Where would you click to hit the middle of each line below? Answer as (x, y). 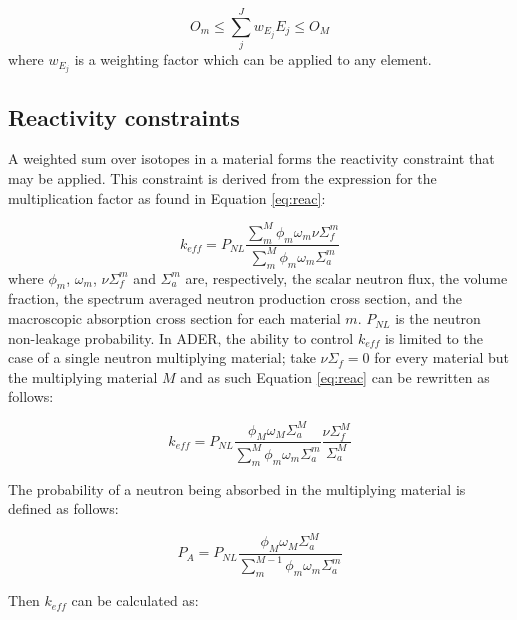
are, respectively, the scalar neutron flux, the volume (346, 277)
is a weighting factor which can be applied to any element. (253, 59)
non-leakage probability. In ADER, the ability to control (181, 337)
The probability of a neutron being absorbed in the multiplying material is (237, 488)
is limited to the (433, 337)
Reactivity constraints (124, 116)
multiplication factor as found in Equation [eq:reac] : (167, 197)
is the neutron (438, 318)
